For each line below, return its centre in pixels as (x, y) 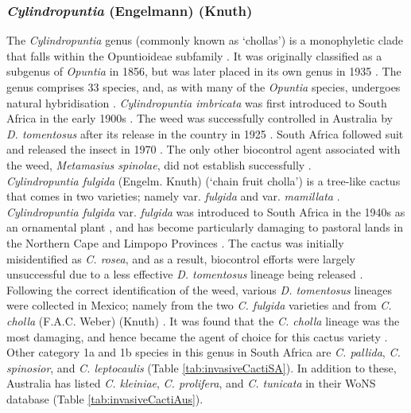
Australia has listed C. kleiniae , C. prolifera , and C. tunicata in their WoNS (191, 383)
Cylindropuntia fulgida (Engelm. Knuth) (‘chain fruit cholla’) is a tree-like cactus (204, 180)
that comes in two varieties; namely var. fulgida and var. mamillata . (173, 196)
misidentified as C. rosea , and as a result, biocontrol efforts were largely (181, 258)
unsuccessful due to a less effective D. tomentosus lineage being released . (185, 274)
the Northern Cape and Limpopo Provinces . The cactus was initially (175, 242)
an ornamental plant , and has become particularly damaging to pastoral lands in (205, 227)
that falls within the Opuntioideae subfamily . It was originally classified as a (194, 55)
